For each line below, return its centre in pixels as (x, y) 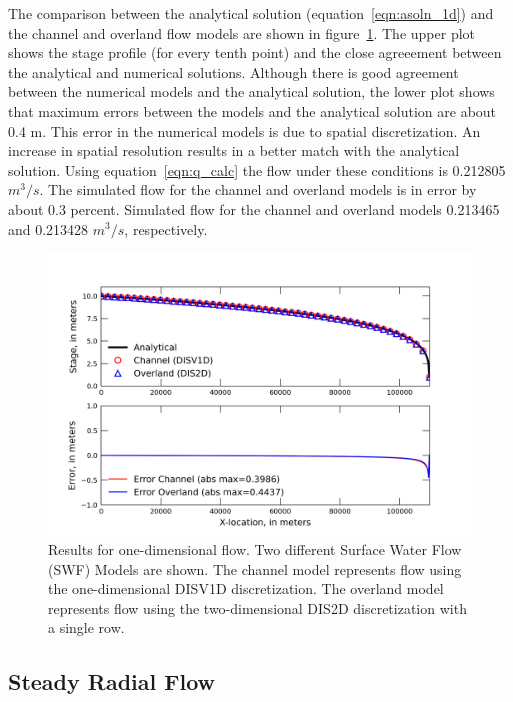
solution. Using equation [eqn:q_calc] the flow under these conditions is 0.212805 (257, 169)
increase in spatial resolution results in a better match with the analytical (234, 150)
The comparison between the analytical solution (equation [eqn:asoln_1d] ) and (251, 13)
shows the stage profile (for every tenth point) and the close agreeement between (255, 52)
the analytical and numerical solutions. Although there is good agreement (233, 71)
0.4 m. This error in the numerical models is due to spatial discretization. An (244, 130)
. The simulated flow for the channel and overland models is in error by (258, 189)
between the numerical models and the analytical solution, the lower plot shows (251, 91)
